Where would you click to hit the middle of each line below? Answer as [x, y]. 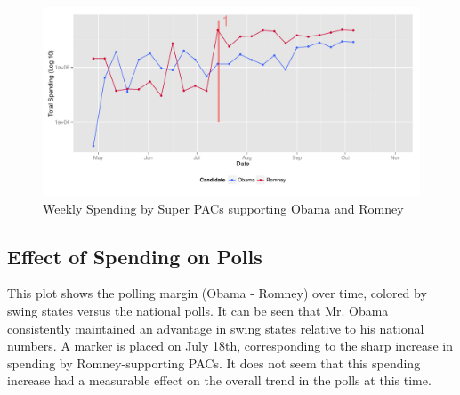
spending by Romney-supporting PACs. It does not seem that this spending [214, 363]
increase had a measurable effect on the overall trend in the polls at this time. [219, 380]
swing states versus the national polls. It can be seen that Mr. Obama [198, 310]
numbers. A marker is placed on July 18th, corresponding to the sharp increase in [230, 346]
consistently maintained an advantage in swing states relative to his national [216, 328]
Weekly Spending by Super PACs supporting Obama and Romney [223, 208]
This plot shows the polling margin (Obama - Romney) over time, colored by [217, 293]
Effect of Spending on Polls [135, 256]
